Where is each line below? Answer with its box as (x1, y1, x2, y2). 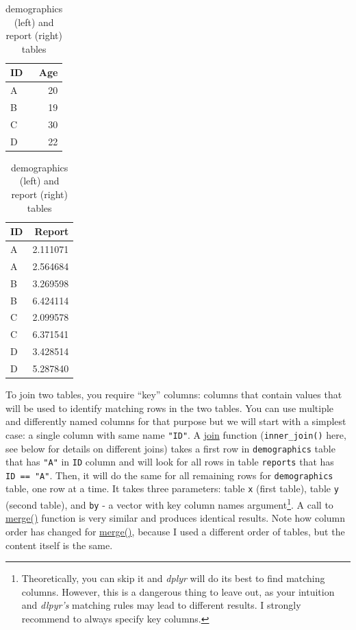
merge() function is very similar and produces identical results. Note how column (5, 511, 346, 525)
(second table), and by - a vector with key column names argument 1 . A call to (5, 496, 333, 511)
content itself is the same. (5, 537, 113, 552)
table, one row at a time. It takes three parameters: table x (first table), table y (5, 481, 339, 496)
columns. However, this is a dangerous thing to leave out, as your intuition (21, 584, 335, 598)
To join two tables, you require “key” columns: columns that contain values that (5, 387, 342, 402)
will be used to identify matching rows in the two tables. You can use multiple (5, 400, 334, 415)
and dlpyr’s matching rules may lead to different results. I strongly (21, 598, 301, 612)
